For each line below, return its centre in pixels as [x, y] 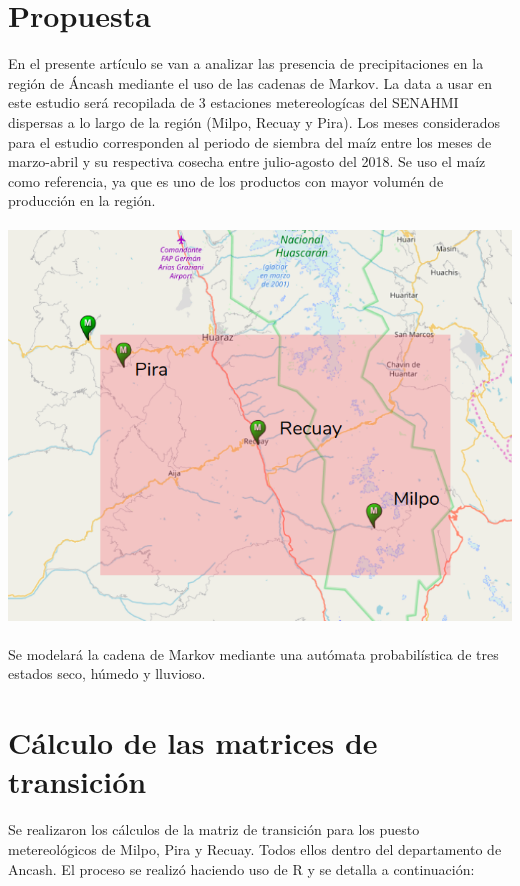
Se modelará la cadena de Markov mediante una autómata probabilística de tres [253, 653]
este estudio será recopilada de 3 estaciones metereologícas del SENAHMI [233, 102]
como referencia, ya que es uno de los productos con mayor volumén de [226, 180]
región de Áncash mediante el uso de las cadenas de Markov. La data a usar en [250, 82]
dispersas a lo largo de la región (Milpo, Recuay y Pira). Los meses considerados [254, 121]
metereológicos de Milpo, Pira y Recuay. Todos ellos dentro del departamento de [255, 848]
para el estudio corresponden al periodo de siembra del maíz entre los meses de [250, 141]
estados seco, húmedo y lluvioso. [107, 673]
